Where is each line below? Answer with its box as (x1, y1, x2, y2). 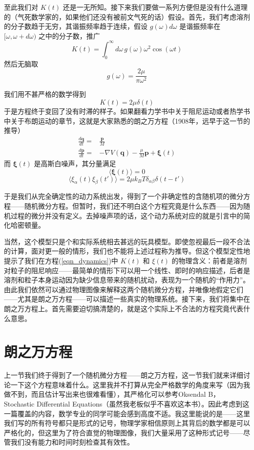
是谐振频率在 (179, 21, 221, 31)
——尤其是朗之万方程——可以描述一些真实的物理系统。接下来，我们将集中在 (4, 294, 250, 304)
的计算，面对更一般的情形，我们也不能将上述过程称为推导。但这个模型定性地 (4, 246, 250, 256)
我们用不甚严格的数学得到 (4, 89, 86, 99)
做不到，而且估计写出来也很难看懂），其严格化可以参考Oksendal (4, 389, 206, 399)
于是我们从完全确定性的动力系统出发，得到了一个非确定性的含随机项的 (4, 191, 230, 201)
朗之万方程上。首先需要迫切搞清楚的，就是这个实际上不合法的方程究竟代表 (4, 303, 243, 313)
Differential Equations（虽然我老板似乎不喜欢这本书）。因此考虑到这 (36, 399, 250, 409)
